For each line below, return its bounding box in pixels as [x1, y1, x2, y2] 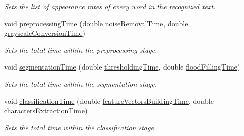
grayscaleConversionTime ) [4, 28, 86, 38]
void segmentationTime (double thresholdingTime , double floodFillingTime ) [4, 61, 240, 72]
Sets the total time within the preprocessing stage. [4, 44, 157, 55]
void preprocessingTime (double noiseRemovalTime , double [4, 18, 188, 28]
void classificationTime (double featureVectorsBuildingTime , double [4, 95, 214, 106]
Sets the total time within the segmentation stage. [4, 78, 157, 89]
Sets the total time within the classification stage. [4, 122, 156, 132]
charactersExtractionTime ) [4, 105, 88, 116]
